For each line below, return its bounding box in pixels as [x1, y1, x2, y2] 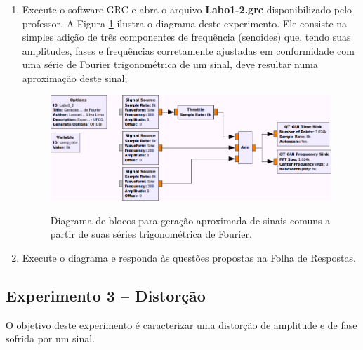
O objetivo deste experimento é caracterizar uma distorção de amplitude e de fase [6, 317, 357, 332]
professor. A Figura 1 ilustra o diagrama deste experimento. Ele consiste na [22, 15, 348, 30]
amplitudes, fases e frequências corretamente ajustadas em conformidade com [22, 43, 355, 58]
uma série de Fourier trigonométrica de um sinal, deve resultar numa [22, 57, 318, 72]
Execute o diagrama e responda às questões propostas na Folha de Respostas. [22, 250, 356, 264]
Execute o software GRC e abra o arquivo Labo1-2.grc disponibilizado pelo [22, 2, 352, 16]
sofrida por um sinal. [6, 331, 95, 346]
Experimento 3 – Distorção [6, 284, 206, 306]
